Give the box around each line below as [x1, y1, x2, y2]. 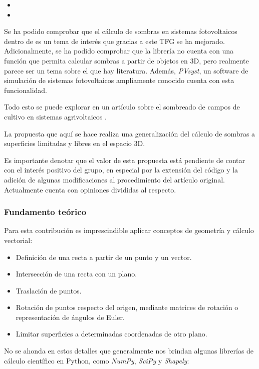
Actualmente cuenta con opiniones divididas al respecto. [4, 184, 176, 194]
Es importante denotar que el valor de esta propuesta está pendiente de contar [4, 154, 245, 165]
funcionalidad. [4, 84, 47, 95]
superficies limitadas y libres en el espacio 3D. [4, 138, 145, 148]
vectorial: [4, 234, 33, 245]
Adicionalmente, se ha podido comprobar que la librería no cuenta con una [4, 45, 233, 56]
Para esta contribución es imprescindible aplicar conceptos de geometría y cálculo [4, 225, 254, 235]
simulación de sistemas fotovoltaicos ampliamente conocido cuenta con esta [4, 75, 234, 85]
